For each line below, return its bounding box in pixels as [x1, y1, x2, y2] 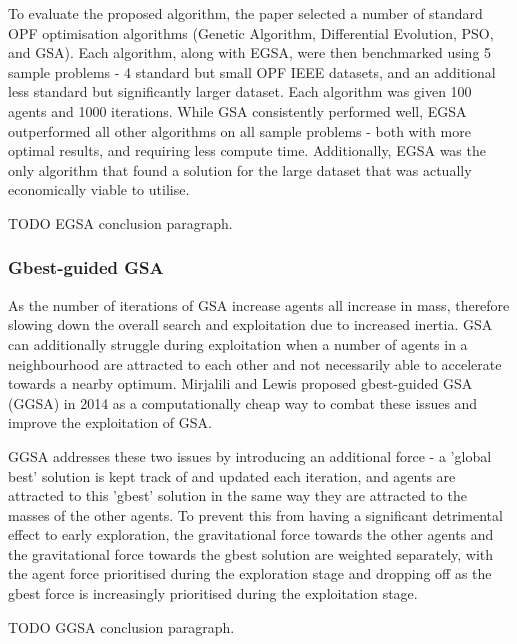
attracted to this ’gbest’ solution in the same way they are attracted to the [8, 485, 467, 506]
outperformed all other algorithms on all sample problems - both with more [8, 120, 471, 141]
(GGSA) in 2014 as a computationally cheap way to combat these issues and [8, 392, 478, 413]
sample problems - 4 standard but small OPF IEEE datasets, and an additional [8, 61, 496, 82]
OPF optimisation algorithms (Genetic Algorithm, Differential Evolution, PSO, [8, 22, 494, 43]
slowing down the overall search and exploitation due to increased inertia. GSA [8, 314, 493, 335]
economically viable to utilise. [8, 179, 190, 200]
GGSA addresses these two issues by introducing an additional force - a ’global [8, 445, 492, 466]
